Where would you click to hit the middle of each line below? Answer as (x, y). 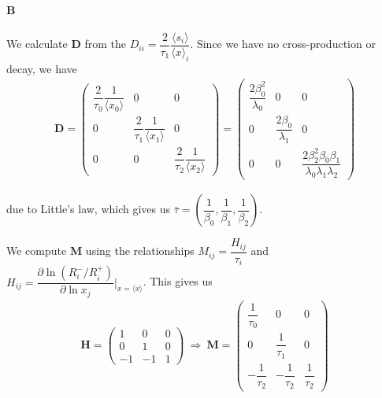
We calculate (37, 44)
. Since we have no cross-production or (283, 44)
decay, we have (42, 68)
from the (106, 44)
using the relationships (140, 251)
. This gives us (178, 281)
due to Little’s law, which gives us (89, 209)
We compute (37, 251)
